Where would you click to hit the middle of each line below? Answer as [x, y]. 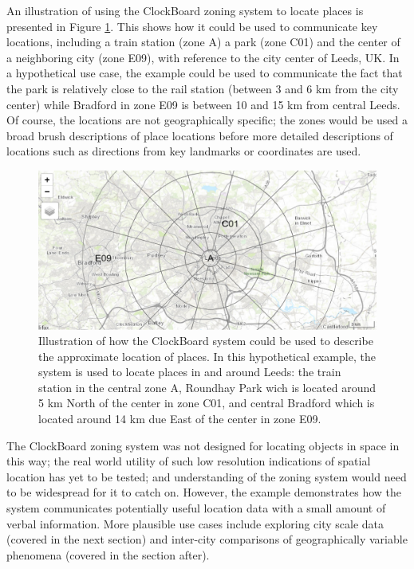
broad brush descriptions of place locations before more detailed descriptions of [200, 135]
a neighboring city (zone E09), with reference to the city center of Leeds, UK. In [203, 57]
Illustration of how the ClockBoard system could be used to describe [206, 341]
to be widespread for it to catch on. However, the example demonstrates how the [204, 492]
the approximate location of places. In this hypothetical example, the [207, 356]
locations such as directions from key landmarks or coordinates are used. [184, 151]
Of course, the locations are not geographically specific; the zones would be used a [207, 120]
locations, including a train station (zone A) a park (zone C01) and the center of [203, 42]
